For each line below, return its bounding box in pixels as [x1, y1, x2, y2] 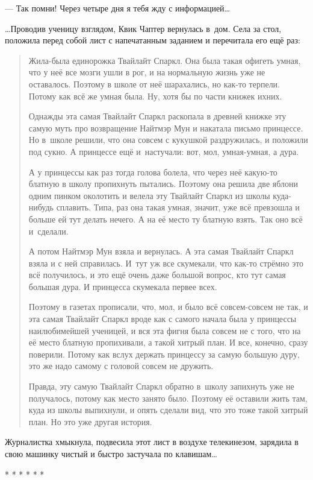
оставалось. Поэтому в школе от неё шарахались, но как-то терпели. [28, 77, 280, 90]
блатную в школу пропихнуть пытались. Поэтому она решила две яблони [28, 177, 298, 190]
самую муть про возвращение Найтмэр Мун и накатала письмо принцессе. [28, 121, 303, 134]
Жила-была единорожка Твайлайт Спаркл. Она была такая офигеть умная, [28, 54, 301, 66]
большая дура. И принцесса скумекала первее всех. [28, 280, 217, 292]
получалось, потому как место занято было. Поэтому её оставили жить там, [28, 391, 308, 404]
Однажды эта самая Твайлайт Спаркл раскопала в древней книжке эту [28, 110, 287, 122]
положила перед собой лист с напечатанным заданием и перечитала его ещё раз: [5, 34, 300, 46]
